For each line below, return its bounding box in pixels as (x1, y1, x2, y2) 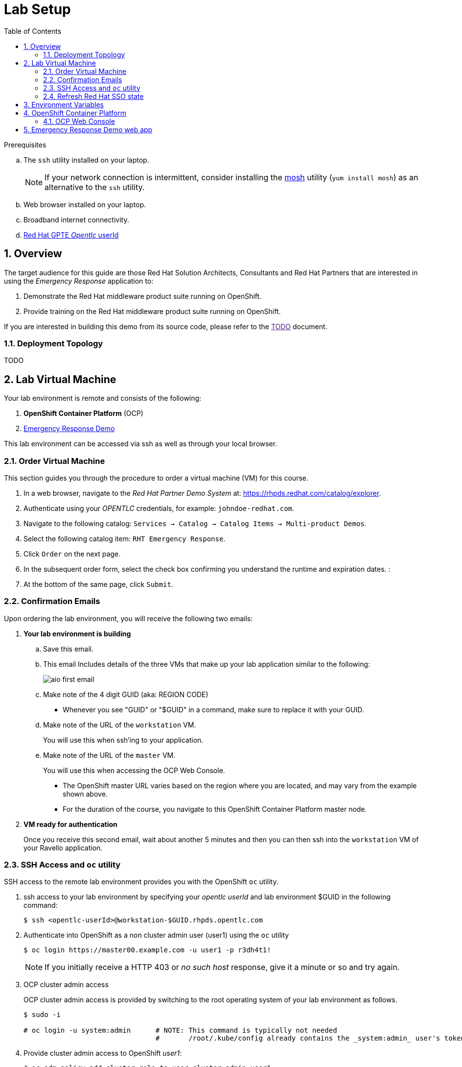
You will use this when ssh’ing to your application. (43, 735, 204, 744)
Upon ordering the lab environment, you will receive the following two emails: (4, 614, 253, 623)
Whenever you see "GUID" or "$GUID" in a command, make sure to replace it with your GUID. (63, 705, 364, 714)
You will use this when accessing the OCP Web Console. (43, 766, 225, 775)
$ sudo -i (23, 1011, 61, 1019)
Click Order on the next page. (23, 549, 121, 558)
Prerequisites (4, 140, 46, 149)
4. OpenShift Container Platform (23, 108, 126, 117)
